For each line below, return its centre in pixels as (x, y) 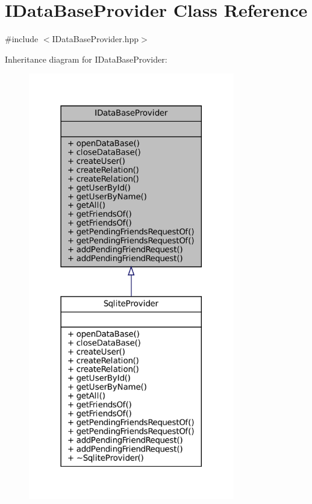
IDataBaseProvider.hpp (95, 39)
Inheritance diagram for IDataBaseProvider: (86, 59)
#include (22, 39)
